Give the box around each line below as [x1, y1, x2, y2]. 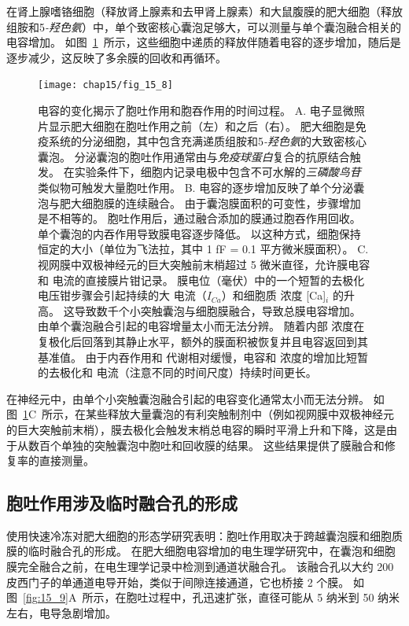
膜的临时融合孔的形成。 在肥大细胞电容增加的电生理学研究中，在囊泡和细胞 [6, 543, 396, 559]
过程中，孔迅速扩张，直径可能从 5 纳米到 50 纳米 [148, 589, 400, 606]
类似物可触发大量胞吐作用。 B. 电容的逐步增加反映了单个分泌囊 [38, 179, 365, 195]
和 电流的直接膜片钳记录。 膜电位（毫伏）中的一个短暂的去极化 [38, 271, 365, 288]
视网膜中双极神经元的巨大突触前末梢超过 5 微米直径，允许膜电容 [38, 256, 370, 272]
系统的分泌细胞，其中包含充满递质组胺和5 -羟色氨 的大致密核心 [48, 133, 367, 149]
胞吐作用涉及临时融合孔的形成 [6, 491, 238, 515]
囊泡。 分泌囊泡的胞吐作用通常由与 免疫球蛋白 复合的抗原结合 [38, 148, 350, 164]
